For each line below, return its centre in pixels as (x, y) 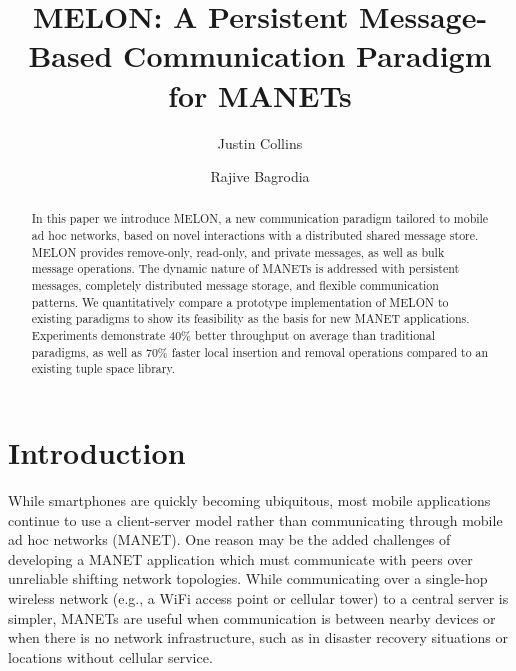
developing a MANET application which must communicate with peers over (240, 558)
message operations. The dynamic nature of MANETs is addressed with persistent (245, 268)
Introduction (97, 452)
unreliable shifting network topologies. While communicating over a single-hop (248, 578)
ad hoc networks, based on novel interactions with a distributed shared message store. (255, 235)
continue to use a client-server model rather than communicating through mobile (255, 519)
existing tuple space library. (103, 368)
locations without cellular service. (110, 656)
